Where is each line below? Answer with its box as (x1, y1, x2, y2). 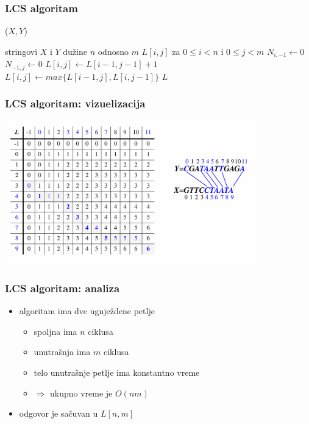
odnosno (98, 45, 129, 57)
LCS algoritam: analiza (5, 280, 120, 295)
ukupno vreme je (49, 386, 113, 399)
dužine (63, 45, 87, 57)
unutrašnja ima (34, 345, 91, 358)
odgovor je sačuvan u (19, 407, 98, 420)
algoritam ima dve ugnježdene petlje (19, 304, 155, 317)
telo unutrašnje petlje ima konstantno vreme (34, 366, 200, 378)
